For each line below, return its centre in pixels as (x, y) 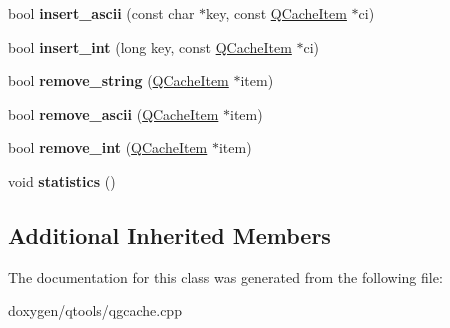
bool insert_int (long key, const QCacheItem (150, 46)
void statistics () (62, 180)
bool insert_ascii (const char (101, 13)
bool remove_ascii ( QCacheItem (113, 113)
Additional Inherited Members (169, 234)
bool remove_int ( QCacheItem (108, 147)
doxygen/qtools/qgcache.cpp (95, 310)
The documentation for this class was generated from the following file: (225, 276)
